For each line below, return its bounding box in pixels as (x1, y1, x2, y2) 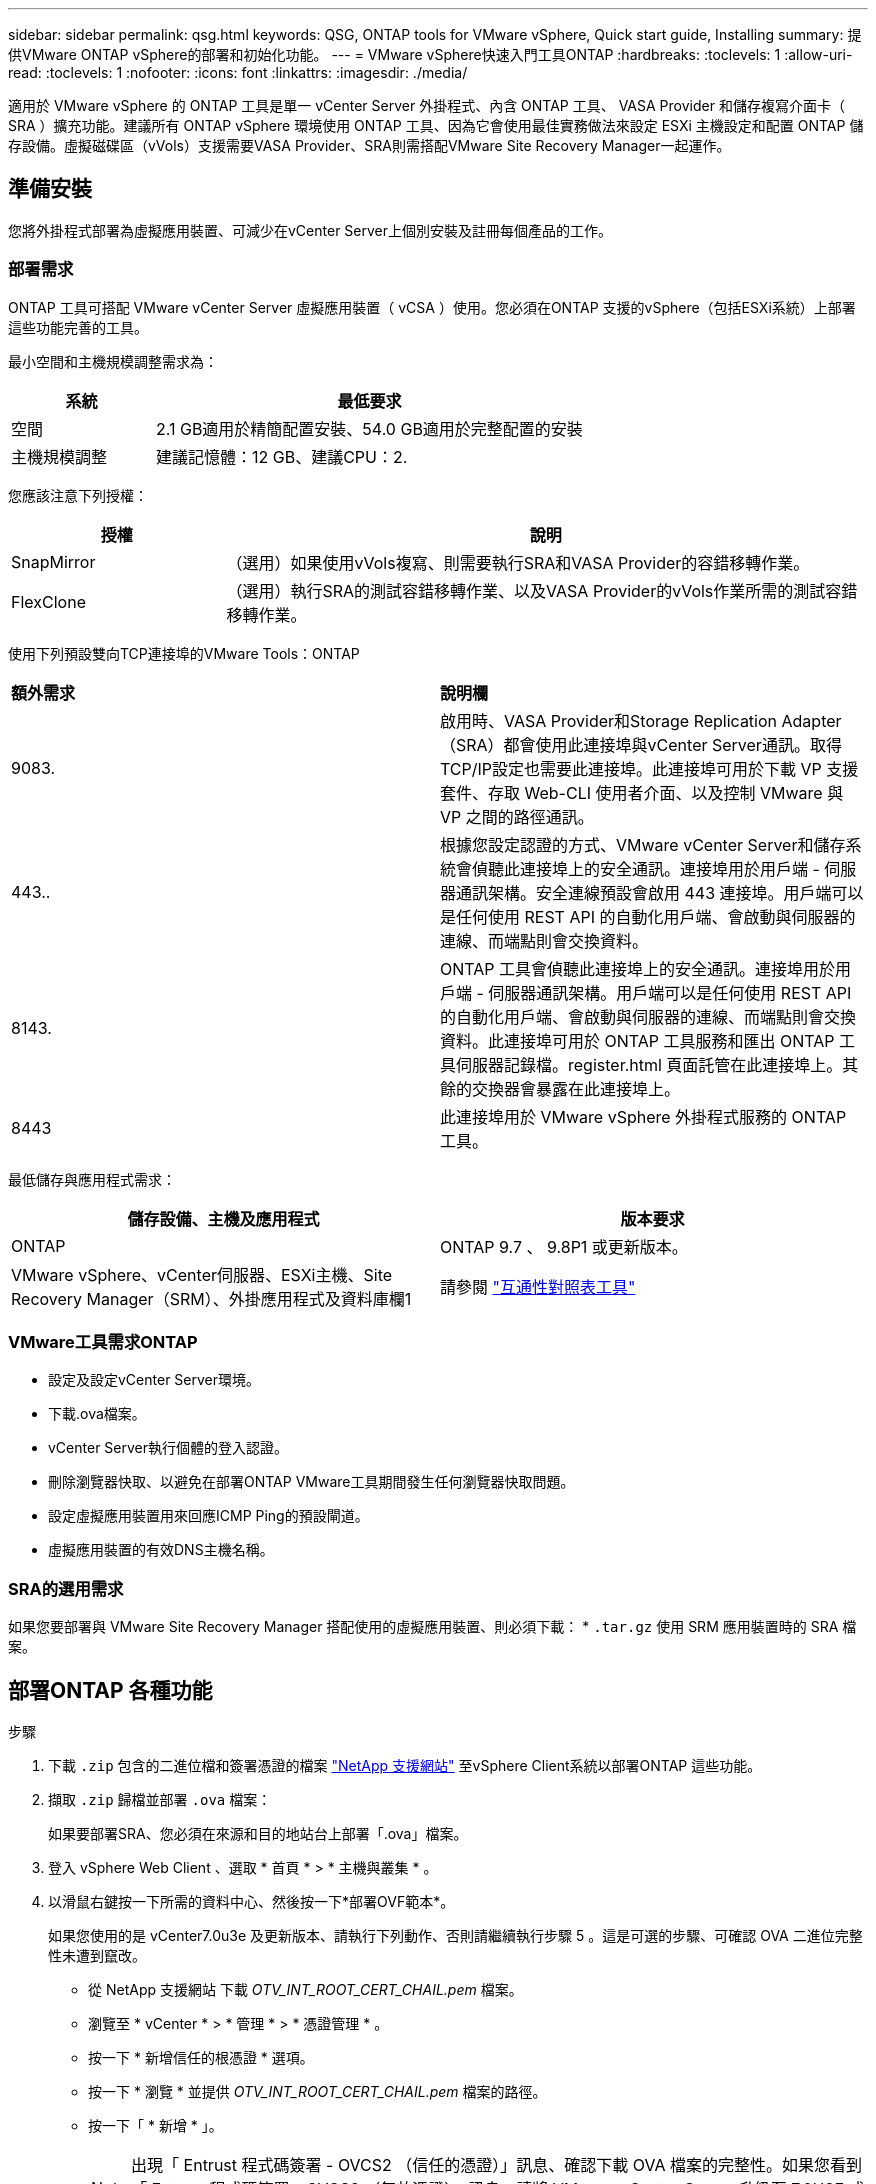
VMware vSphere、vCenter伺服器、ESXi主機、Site (11, 1264, 393, 1285)
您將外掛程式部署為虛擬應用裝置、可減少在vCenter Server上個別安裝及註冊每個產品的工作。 (8, 221, 613, 239)
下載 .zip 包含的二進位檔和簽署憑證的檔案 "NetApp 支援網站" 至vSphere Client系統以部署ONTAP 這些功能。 (48, 1756, 762, 1774)
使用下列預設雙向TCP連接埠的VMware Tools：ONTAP (8, 644, 360, 662)
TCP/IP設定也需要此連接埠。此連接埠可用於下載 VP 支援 (440, 758, 859, 779)
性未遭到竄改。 (48, 1946, 146, 1964)
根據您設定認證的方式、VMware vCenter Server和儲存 (440, 834, 846, 855)
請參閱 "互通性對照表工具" (440, 1276, 636, 1297)
